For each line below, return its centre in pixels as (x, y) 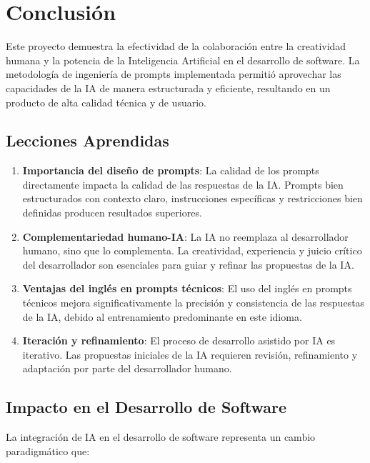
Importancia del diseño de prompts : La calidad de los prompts (171, 170)
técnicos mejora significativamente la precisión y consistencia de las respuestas (194, 303)
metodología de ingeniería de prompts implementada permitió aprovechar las (174, 74)
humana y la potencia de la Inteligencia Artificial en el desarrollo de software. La (183, 60)
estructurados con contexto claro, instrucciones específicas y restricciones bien (192, 198)
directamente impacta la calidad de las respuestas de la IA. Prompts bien (183, 184)
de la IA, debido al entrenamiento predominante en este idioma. (162, 316)
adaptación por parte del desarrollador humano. (127, 368)
